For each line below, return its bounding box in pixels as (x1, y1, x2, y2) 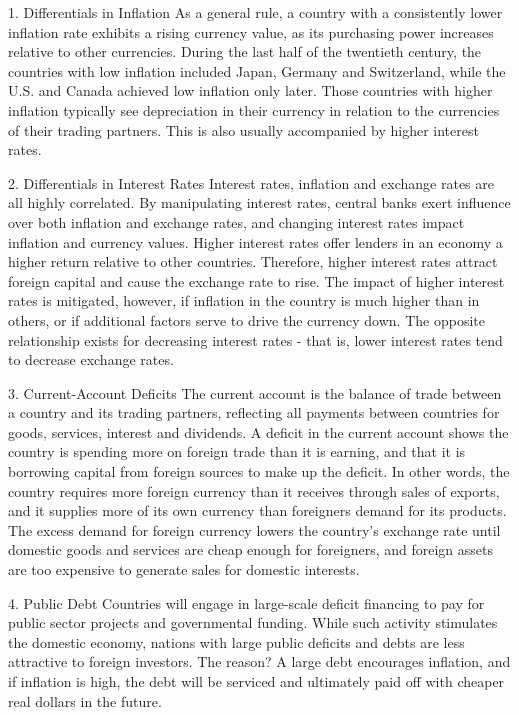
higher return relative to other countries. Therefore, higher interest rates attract (8, 251, 498, 272)
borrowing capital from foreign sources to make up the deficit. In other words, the (8, 461, 510, 482)
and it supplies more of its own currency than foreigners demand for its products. (8, 500, 507, 521)
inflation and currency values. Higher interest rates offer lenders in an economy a (8, 231, 503, 252)
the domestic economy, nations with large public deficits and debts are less (8, 631, 465, 652)
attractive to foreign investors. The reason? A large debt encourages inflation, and (8, 651, 511, 672)
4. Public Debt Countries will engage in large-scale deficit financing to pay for (8, 592, 485, 613)
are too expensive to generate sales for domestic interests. (8, 559, 360, 580)
